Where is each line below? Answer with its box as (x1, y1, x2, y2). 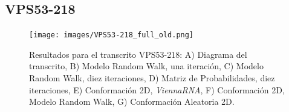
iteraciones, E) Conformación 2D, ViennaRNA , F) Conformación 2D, (29, 83, 285, 96)
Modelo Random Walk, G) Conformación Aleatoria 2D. (29, 95, 235, 108)
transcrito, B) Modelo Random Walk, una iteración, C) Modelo (29, 60, 264, 72)
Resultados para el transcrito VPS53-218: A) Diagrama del (29, 48, 247, 60)
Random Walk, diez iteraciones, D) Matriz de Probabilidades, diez (29, 72, 275, 84)
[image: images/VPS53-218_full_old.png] (29, 31, 194, 40)
